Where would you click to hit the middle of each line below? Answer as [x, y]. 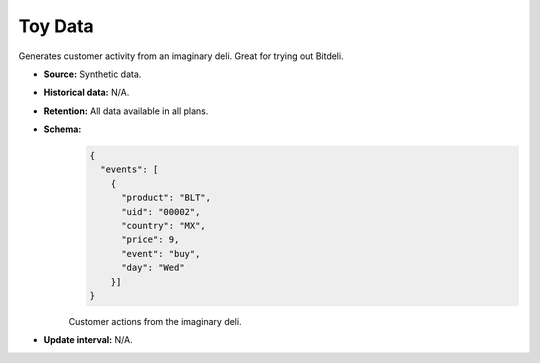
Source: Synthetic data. [92, 74]
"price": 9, [150, 239]
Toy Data [56, 26]
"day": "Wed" [153, 268]
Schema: [62, 129]
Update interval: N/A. [88, 340]
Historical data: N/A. [86, 92]
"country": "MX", [164, 226]
